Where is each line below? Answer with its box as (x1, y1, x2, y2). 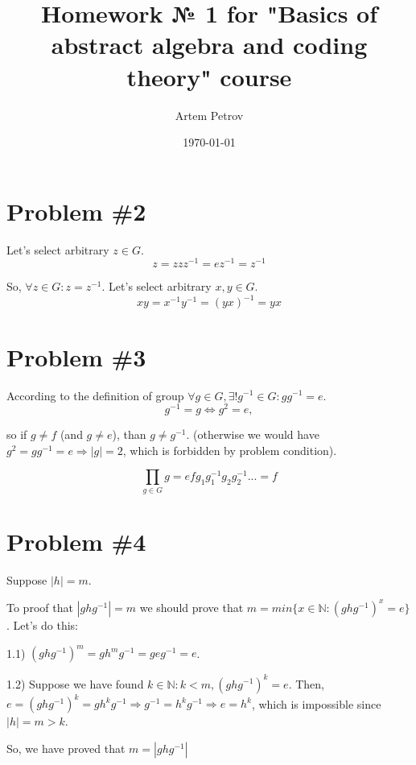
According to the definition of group (6, 387, 184, 403)
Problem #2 (6, 194, 146, 227)
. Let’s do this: (6, 616, 79, 633)
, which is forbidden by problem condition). (122, 441, 337, 458)
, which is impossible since (251, 695, 381, 712)
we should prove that (139, 598, 244, 615)
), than (112, 426, 146, 443)
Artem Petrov (175, 106, 244, 123)
